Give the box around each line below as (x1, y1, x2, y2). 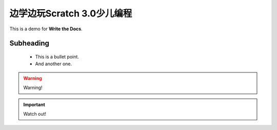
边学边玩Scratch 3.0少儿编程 (9, 8, 132, 19)
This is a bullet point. (35, 53, 80, 60)
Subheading (9, 39, 50, 48)
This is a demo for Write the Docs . (9, 26, 83, 32)
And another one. (35, 61, 72, 67)
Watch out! (23, 110, 46, 117)
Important (23, 101, 46, 107)
